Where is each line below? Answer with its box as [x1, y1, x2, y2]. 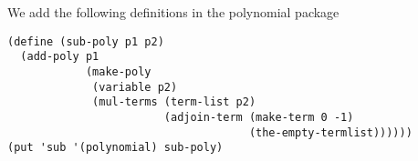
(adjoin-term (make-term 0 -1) [163, 110, 354, 124]
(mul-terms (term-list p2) [92, 96, 256, 109]
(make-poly [85, 65, 152, 78]
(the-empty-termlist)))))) [248, 126, 413, 139]
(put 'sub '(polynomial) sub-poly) [7, 141, 224, 155]
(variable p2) [92, 80, 178, 94]
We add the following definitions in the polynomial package [7, 3, 340, 21]
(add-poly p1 [20, 50, 99, 64]
